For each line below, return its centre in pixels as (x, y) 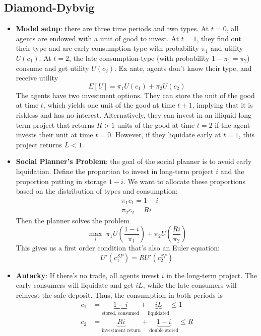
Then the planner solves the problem (73, 220)
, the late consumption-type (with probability (139, 58)
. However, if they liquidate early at (166, 135)
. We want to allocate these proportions (184, 181)
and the (232, 171)
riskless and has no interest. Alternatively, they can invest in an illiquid (126, 114)
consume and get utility (52, 68)
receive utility (37, 78)
